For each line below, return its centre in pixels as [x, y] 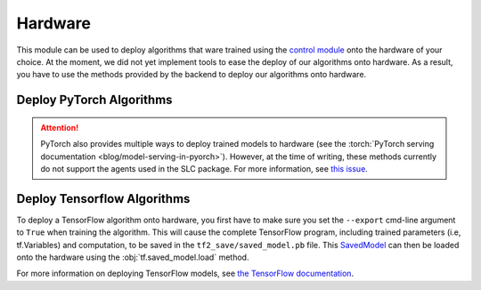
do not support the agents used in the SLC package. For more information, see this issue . [204, 168]
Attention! [60, 127]
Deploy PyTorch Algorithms [94, 100]
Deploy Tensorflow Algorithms [103, 199]
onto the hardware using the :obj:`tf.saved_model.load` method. [133, 257]
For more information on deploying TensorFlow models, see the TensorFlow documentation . [185, 274]
